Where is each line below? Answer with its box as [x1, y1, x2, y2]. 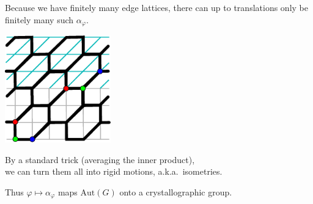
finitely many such [5, 13, 74, 26]
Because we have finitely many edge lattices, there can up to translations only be [5, 1, 308, 13]
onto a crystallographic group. [119, 185, 232, 198]
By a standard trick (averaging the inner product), [5, 153, 195, 166]
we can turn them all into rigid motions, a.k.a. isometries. [5, 165, 223, 178]
